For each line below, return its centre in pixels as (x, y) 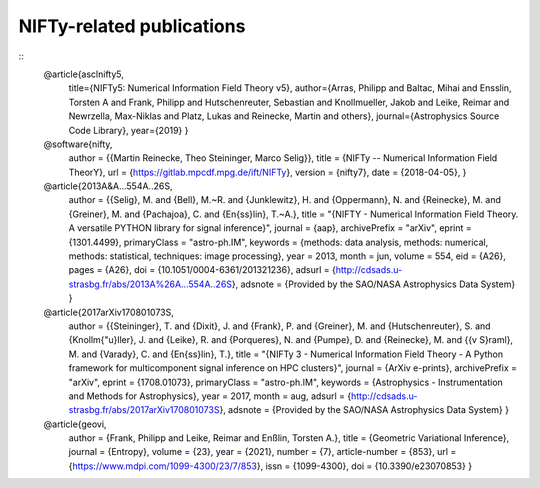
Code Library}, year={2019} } (128, 130)
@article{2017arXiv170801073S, (108, 312)
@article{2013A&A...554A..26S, (108, 186)
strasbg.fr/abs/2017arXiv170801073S (144, 410)
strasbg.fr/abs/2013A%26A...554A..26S (150, 284)
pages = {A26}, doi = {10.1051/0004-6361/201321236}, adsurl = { (202, 270)
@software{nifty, (78, 144)
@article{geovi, (75, 424)
